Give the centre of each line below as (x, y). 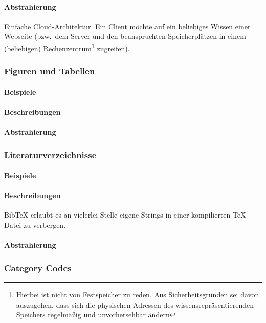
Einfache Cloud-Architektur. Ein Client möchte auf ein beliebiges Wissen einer (127, 26)
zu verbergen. (45, 225)
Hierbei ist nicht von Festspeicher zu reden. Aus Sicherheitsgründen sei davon (138, 295)
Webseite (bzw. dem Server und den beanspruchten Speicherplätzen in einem (125, 36)
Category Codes (38, 267)
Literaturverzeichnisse (50, 154)
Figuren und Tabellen (50, 71)
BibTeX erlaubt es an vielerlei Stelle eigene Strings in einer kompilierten (117, 215)
